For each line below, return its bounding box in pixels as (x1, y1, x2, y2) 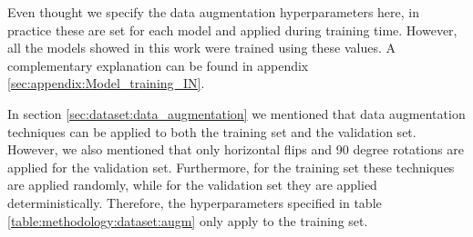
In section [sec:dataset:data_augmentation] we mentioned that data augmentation (7, 104, 466, 123)
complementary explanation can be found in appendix (7, 55, 309, 74)
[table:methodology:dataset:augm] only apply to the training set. (7, 211, 368, 230)
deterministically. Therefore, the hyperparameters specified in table (7, 193, 382, 212)
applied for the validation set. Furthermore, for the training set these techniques (7, 157, 455, 176)
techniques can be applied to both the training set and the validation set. (7, 122, 416, 141)
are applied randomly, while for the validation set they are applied (7, 175, 377, 194)
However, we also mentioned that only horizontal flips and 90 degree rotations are (7, 140, 464, 159)
